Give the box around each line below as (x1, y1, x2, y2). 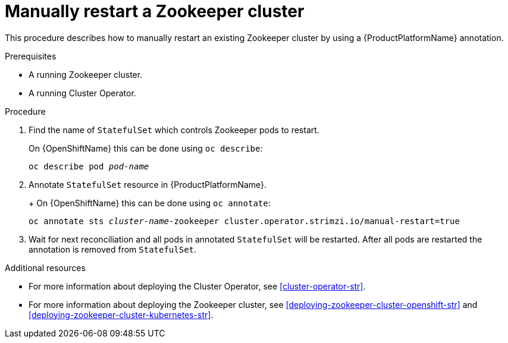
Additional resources (5, 262, 86, 273)
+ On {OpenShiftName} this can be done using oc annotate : (29, 197, 271, 208)
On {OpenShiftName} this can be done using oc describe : (29, 143, 263, 153)
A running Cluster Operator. (29, 87, 136, 98)
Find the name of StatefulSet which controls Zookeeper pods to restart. (29, 124, 319, 135)
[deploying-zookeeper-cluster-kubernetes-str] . (29, 309, 214, 320)
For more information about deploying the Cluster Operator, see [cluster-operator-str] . (29, 281, 366, 291)
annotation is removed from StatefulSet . (29, 244, 197, 254)
